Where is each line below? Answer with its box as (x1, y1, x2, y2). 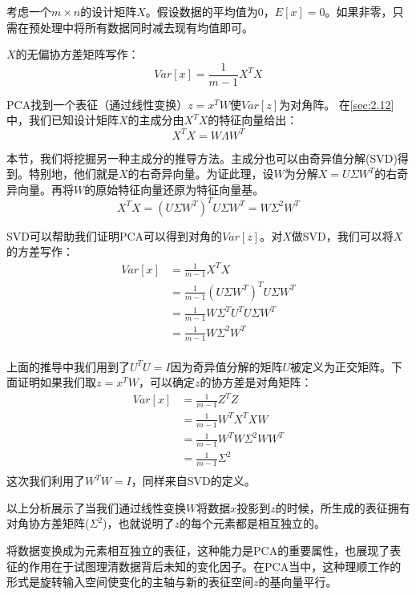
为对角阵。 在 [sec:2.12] (279, 95, 394, 112)
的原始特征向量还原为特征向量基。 (84, 180, 265, 197)
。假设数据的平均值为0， (145, 3, 275, 19)
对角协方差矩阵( (6, 515, 90, 532)
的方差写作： (6, 243, 74, 260)
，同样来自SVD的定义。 (131, 472, 256, 489)
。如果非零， (325, 3, 393, 19)
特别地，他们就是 (28, 165, 119, 182)
